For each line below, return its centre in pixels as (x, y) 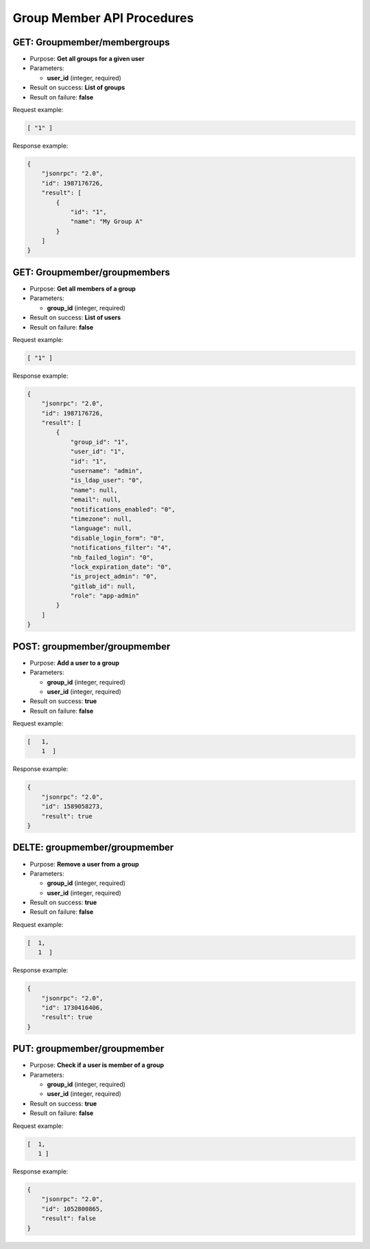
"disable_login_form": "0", (117, 538)
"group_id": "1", (99, 442)
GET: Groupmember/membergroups (91, 42)
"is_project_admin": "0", (114, 576)
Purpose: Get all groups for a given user (87, 59)
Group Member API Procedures (103, 18)
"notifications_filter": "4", (121, 548)
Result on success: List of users (75, 318)
